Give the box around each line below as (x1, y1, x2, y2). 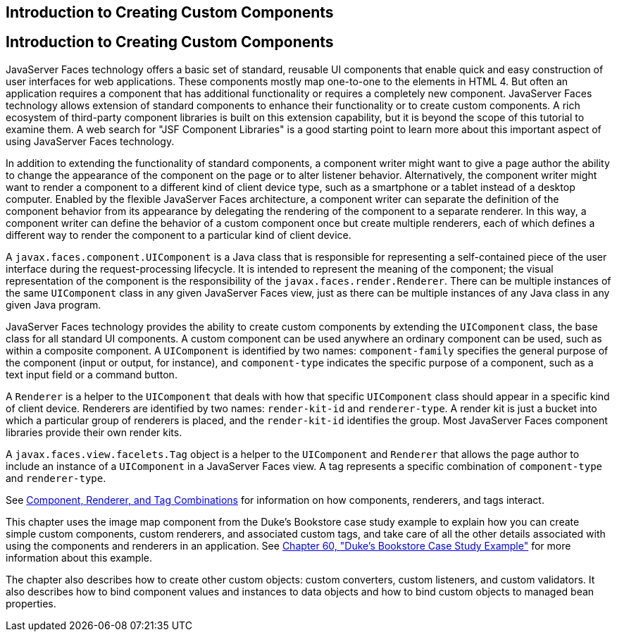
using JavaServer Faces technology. (6, 135, 175, 147)
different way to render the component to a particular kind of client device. (6, 228, 351, 241)
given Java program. (6, 298, 101, 311)
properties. (6, 597, 56, 610)
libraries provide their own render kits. (6, 426, 182, 438)
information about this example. (6, 551, 152, 564)
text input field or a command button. (6, 368, 177, 381)
